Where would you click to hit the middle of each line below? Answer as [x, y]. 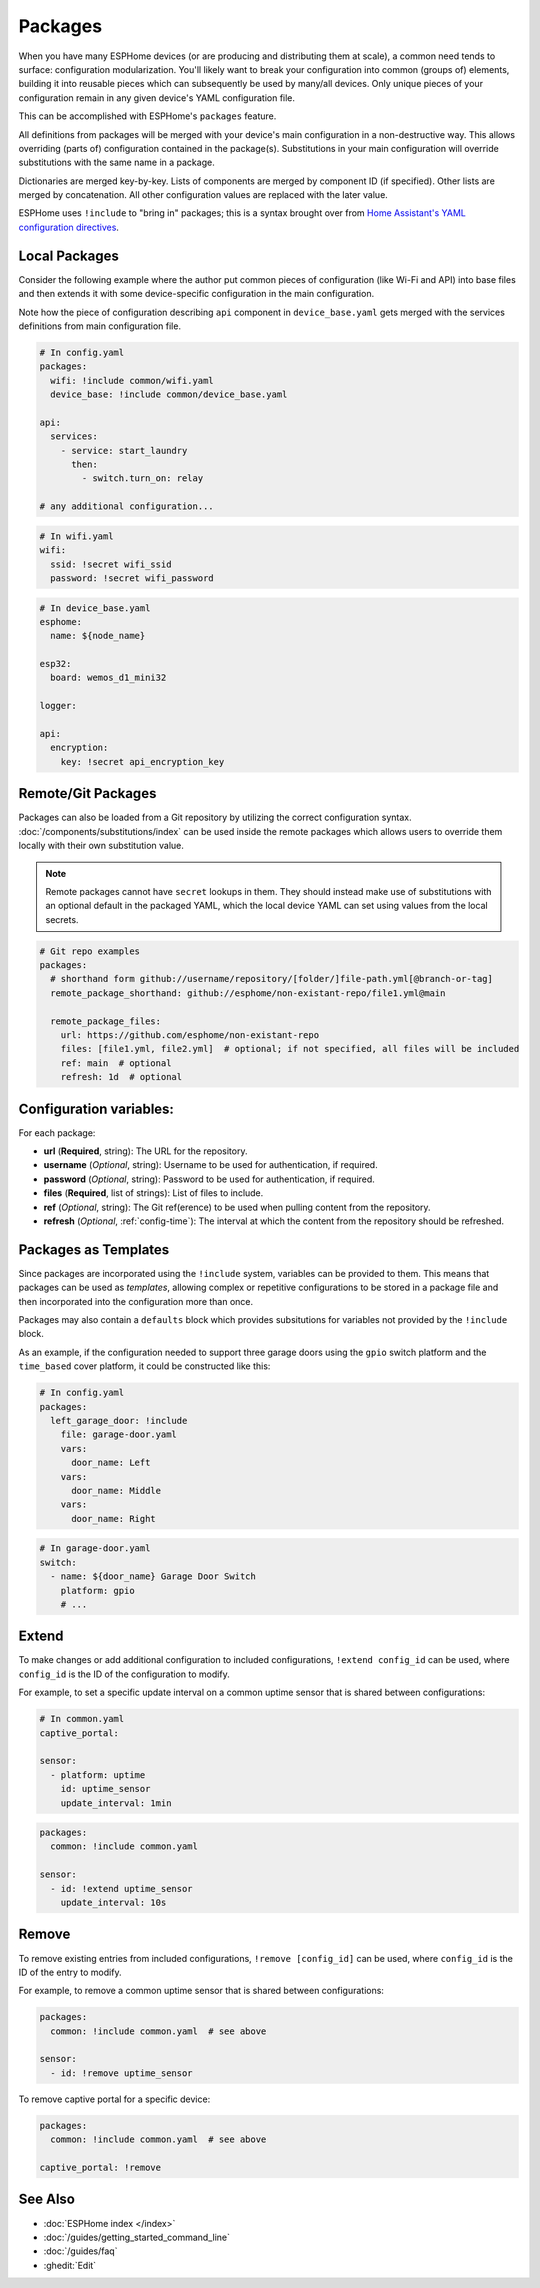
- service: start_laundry [124, 450]
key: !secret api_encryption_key [142, 761]
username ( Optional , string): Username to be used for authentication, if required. [211, 1165]
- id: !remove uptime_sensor [122, 2073]
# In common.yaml [82, 1719]
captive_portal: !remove [100, 2168]
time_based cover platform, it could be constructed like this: [144, 1366]
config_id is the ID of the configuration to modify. [124, 1674]
